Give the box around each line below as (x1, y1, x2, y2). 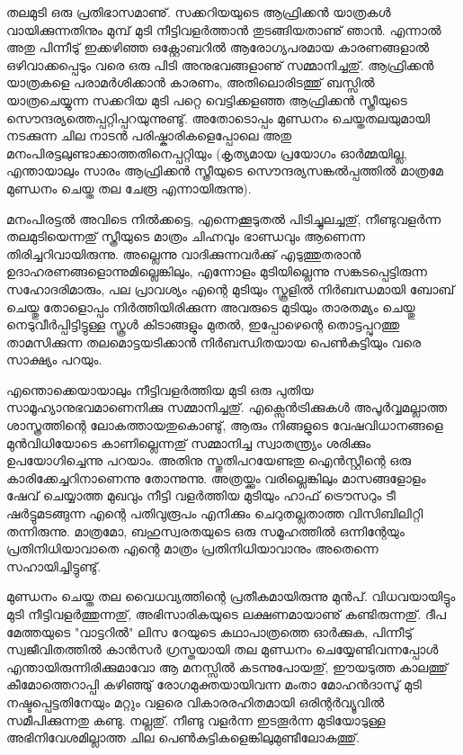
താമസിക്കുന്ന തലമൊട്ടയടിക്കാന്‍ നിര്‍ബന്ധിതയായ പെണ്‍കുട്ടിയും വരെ (6, 332, 421, 351)
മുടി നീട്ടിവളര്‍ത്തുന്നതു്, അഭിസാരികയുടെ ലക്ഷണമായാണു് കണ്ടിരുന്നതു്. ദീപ (6, 605, 447, 623)
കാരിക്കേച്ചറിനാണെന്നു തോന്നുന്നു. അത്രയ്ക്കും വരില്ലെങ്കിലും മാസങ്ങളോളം (6, 468, 426, 487)
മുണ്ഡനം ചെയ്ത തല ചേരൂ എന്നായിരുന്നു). (6, 178, 252, 197)
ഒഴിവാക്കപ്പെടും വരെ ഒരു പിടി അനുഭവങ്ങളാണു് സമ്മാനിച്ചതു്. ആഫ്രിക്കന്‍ (6, 55, 434, 74)
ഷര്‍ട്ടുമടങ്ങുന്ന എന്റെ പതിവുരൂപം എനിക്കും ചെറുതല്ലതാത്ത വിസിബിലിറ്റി (6, 504, 423, 523)
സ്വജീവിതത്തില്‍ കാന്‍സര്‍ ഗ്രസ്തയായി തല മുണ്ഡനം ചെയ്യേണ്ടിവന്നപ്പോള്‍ (6, 640, 439, 659)
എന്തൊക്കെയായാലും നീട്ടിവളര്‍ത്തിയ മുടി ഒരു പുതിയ (6, 380, 314, 399)
